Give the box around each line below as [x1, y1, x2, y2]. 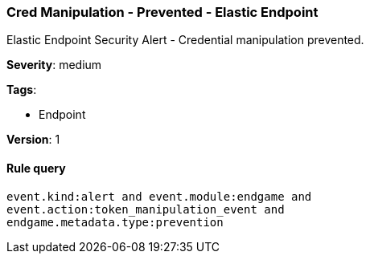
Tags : [6, 83, 37, 97]
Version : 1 [6, 132, 60, 147]
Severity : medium [6, 58, 102, 72]
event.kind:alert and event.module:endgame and [6, 189, 312, 203]
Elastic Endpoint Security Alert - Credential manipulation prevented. [6, 33, 364, 47]
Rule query [6, 160, 66, 175]
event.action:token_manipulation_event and [6, 202, 285, 216]
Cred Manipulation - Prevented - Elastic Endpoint [6, 4, 319, 20]
